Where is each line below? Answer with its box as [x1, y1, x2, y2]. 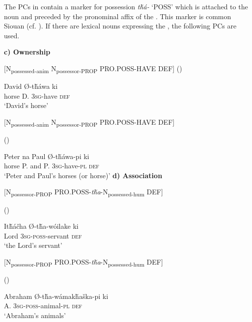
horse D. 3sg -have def [4, 90, 70, 101]
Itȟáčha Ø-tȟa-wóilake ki [4, 221, 79, 231]
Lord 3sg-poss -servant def [4, 230, 82, 241]
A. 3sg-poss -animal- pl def [4, 300, 83, 311]
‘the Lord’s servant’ [4, 240, 62, 250]
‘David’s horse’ [4, 100, 49, 110]
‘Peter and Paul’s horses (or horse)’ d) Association [4, 170, 163, 180]
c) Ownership [4, 47, 51, 57]
